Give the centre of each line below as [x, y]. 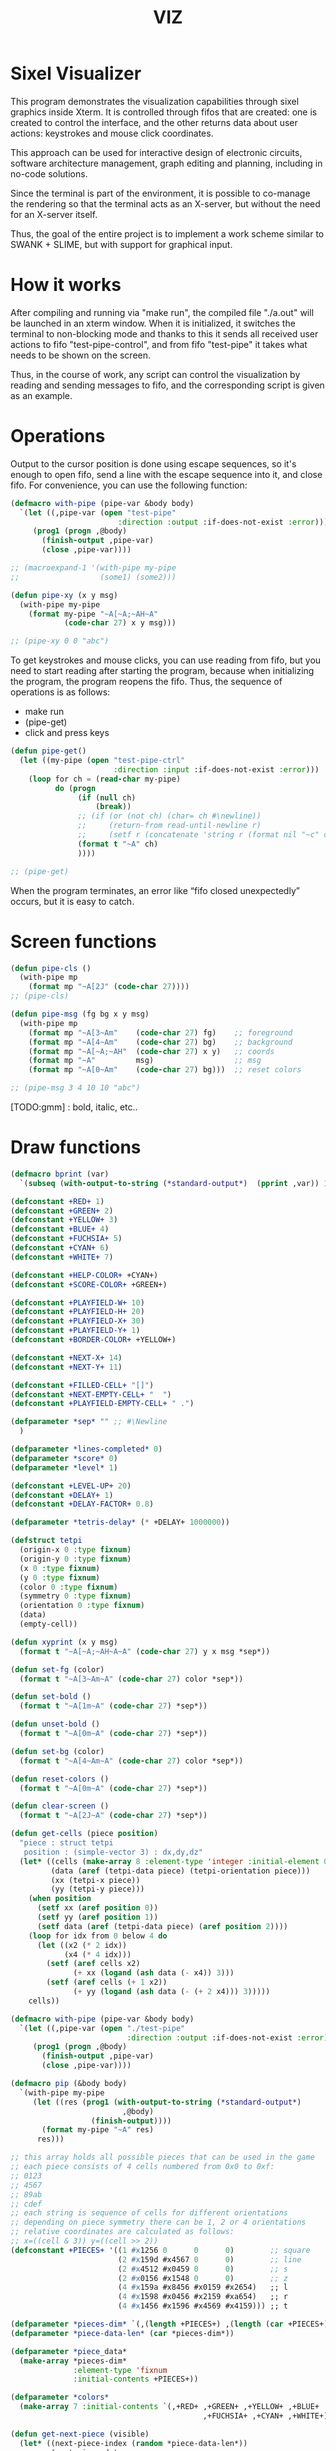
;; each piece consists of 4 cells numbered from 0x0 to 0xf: [142, 2167]
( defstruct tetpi [46, 1541]
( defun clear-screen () [60, 1806]
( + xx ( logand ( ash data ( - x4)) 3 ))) [154, 1973]
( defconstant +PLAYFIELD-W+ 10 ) [77, 1302]
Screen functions [83, 941]
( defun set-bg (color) [57, 1751]
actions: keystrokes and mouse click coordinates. [112, 133]
